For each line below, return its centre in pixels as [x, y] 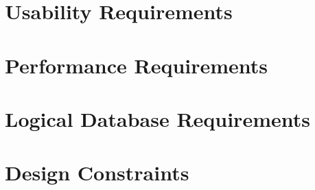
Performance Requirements [137, 65]
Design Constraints [97, 173]
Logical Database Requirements [157, 118]
